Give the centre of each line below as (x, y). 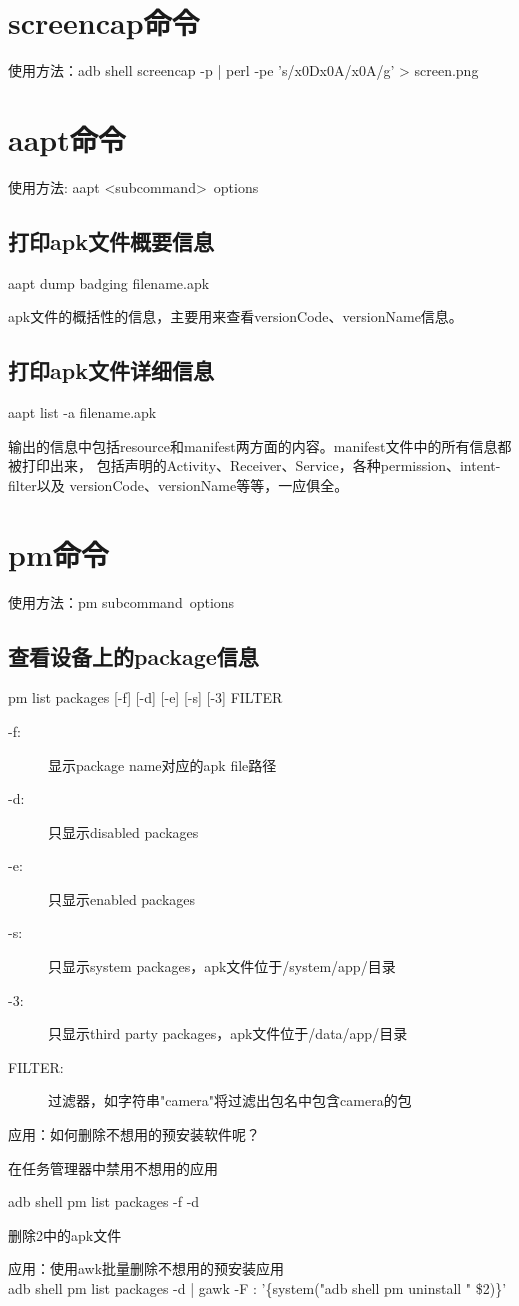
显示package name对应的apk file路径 (162, 764)
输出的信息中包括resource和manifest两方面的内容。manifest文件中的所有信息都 (260, 445)
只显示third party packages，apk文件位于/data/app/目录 (228, 1033)
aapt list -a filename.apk (82, 412)
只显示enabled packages (122, 898)
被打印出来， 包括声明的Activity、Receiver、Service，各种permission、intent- (254, 465)
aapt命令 (67, 138)
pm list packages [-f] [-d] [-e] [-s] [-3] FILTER (145, 697)
